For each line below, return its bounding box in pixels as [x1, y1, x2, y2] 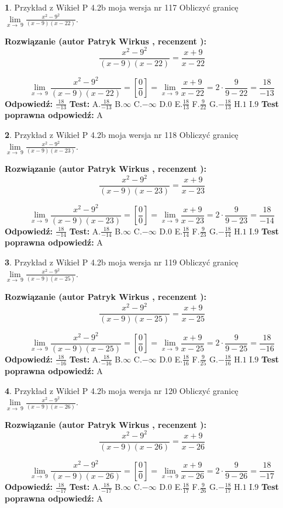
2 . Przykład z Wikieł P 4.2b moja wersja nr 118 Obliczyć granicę [5, 129, 239, 141]
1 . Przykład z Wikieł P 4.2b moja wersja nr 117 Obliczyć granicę [5, 1, 239, 13]
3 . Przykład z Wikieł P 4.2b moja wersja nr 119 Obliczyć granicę [5, 256, 239, 268]
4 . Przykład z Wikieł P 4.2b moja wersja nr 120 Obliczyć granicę [5, 384, 239, 396]
